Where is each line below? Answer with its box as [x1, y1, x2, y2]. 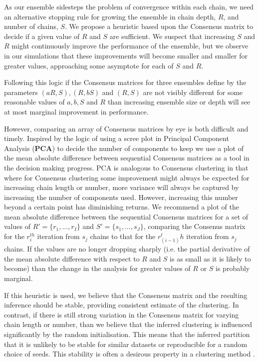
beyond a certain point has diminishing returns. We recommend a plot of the [4, 201, 239, 212]
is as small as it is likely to [170, 253, 251, 263]
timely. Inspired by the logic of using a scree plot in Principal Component [4, 133, 229, 143]
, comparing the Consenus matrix [143, 221, 246, 231]
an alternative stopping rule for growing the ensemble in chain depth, [4, 11, 216, 21]
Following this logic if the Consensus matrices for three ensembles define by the [4, 77, 247, 87]
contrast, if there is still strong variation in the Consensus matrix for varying [4, 309, 239, 319]
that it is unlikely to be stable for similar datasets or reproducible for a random [4, 338, 248, 349]
